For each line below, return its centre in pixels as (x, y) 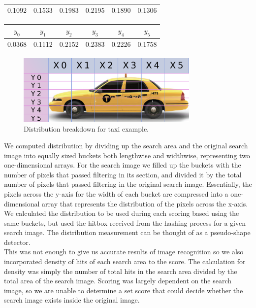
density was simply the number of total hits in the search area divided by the (121, 271)
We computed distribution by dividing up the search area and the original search (126, 145)
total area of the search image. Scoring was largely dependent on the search (118, 281)
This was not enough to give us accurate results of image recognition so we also (124, 252)
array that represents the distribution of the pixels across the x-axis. (145, 203)
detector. (17, 242)
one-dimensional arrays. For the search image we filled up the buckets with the (123, 165)
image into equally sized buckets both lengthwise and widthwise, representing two (127, 155)
